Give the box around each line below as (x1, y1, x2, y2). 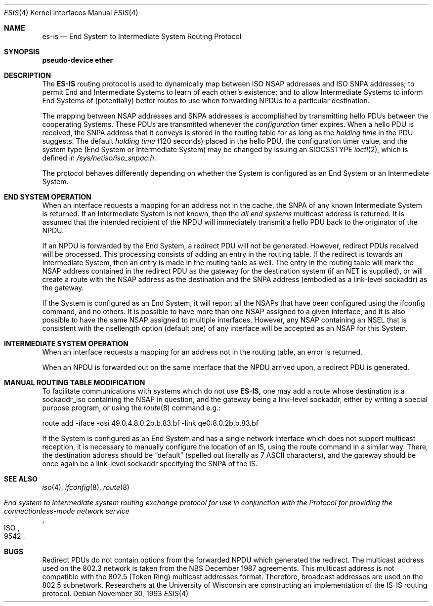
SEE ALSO (4, 475, 38, 483)
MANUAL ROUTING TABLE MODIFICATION (4, 378, 145, 387)
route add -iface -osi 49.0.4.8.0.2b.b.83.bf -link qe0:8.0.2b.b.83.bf (42, 419, 259, 427)
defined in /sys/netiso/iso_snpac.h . (42, 154, 156, 162)
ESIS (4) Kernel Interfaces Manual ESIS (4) (4, 8, 138, 17)
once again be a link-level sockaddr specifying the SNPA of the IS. (42, 459, 258, 468)
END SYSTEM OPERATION (4, 193, 91, 201)
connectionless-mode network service (4, 507, 130, 515)
